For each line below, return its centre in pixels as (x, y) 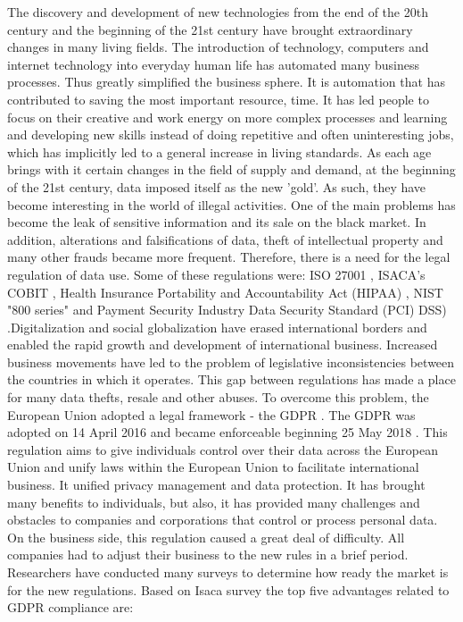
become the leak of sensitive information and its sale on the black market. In (217, 222)
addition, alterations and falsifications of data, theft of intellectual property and (225, 239)
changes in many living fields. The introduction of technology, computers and (218, 47)
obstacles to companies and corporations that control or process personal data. (223, 520)
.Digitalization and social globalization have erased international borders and (217, 327)
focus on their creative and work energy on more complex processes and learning (227, 117)
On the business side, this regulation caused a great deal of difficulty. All (206, 537)
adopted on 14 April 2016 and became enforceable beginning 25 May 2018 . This (227, 432)
